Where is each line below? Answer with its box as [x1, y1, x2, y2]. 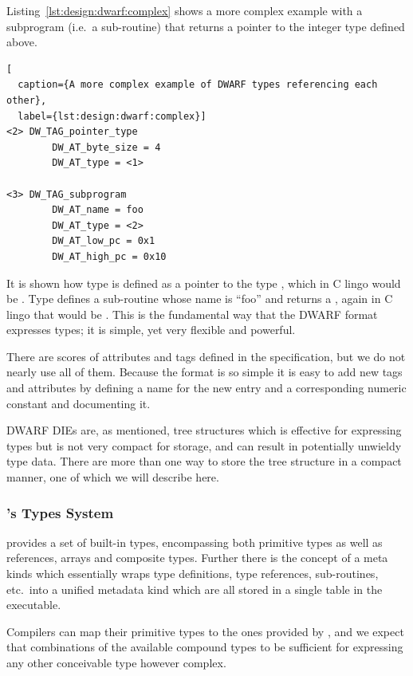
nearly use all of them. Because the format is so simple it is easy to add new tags [6, 364, 403, 380]
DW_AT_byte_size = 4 [52, 141, 161, 153]
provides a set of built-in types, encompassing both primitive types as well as [6, 533, 383, 550]
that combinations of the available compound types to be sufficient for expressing [6, 639, 403, 655]
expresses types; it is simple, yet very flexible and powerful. [6, 321, 296, 338]
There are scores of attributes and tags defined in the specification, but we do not [6, 348, 406, 364]
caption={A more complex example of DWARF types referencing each [18, 79, 378, 91]
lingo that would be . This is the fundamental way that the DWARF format [6, 305, 378, 322]
